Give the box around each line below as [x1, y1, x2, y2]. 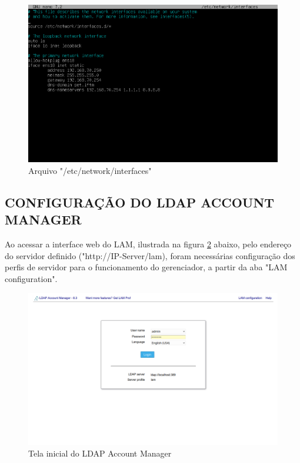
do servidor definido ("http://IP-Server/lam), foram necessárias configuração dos [5, 249, 295, 261]
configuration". [5, 272, 58, 284]
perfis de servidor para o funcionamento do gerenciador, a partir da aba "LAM [5, 261, 288, 273]
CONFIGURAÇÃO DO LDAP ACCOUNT [5, 193, 275, 211]
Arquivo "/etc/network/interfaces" [28, 165, 152, 177]
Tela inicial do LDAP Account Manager [28, 447, 172, 459]
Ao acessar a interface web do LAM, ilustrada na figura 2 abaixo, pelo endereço [5, 238, 292, 250]
